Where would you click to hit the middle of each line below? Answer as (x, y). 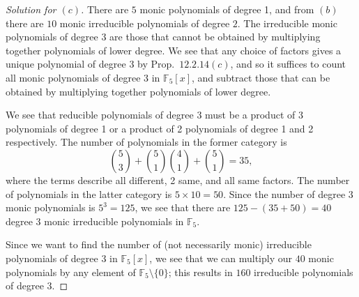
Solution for (31, 9)
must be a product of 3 (254, 115)
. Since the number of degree (284, 193)
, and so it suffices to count (288, 64)
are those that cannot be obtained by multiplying (215, 37)
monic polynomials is (51, 207)
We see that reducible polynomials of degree (100, 115)
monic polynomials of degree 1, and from (227, 9)
